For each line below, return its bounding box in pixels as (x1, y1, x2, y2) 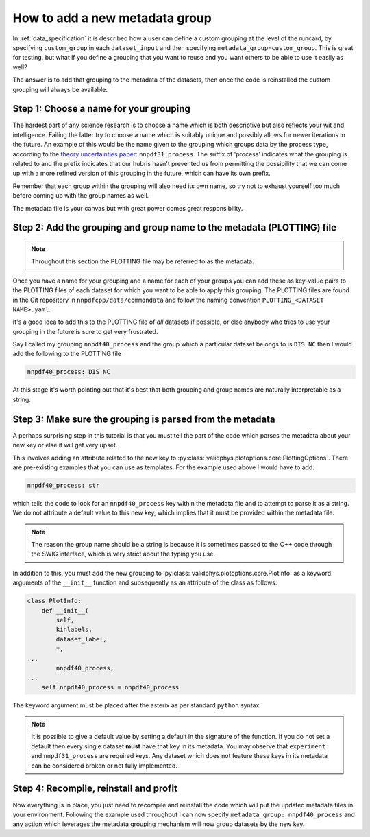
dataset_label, (56, 635, 108, 643)
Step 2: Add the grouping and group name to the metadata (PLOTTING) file (12, 222, 337, 233)
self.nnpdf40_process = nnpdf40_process (41, 683, 180, 691)
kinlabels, (56, 626, 92, 634)
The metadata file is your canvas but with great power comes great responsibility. (12, 204, 243, 212)
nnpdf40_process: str (27, 481, 100, 489)
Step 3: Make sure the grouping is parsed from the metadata (12, 413, 275, 425)
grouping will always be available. (12, 85, 108, 93)
